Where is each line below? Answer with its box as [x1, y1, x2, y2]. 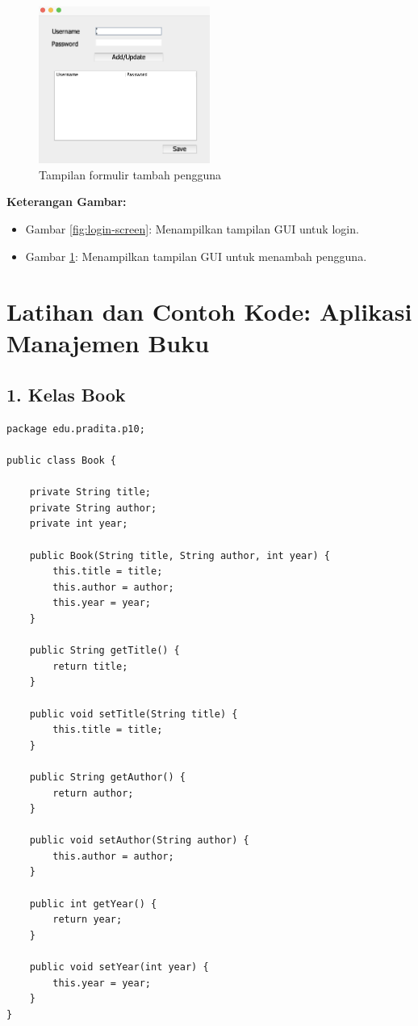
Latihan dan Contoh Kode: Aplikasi [6, 295, 412, 328]
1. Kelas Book [6, 382, 126, 407]
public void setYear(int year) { [29, 961, 209, 973]
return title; [52, 660, 128, 672]
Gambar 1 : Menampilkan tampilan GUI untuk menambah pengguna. [25, 247, 367, 264]
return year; [52, 914, 123, 926]
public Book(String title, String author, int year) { [29, 549, 330, 561]
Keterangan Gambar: [6, 193, 127, 210]
